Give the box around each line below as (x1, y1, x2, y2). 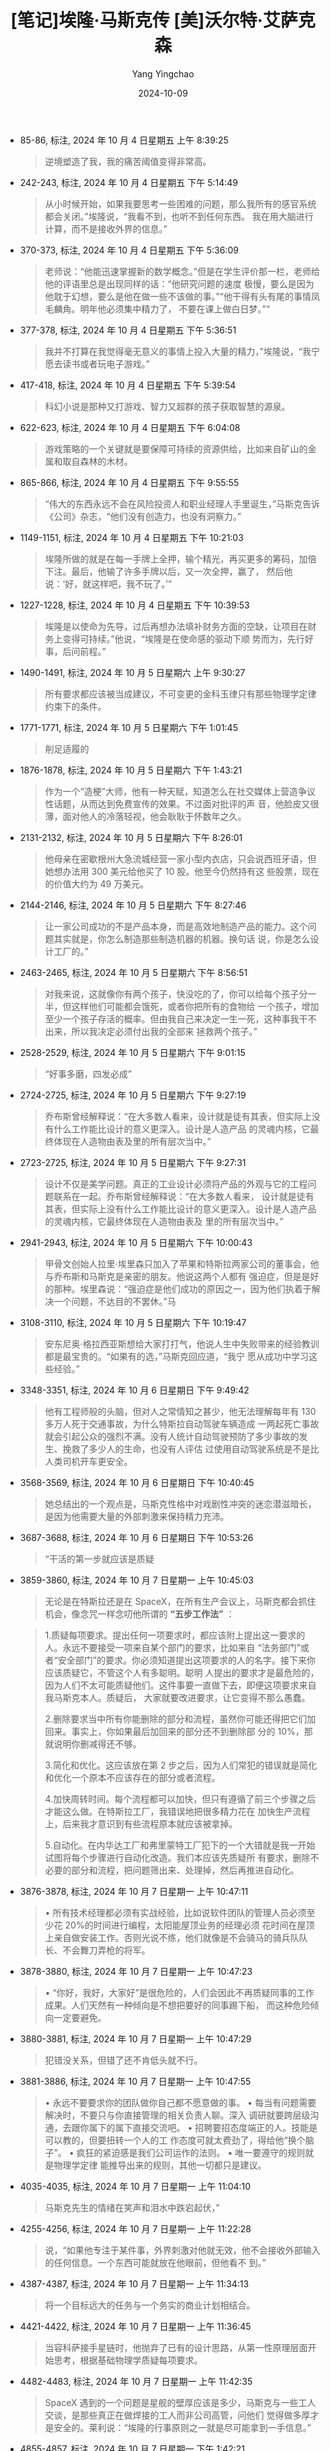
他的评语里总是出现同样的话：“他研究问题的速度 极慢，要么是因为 (44, 277, 315, 290)
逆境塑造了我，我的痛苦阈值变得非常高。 (44, 155, 212, 167)
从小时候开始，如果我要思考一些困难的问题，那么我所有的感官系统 (44, 197, 317, 210)
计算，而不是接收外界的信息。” (44, 222, 168, 235)
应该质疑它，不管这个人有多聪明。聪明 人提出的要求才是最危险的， (44, 1666, 320, 1678)
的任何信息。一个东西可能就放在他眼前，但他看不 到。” (44, 2256, 267, 2268)
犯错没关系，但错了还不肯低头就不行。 (44, 2054, 203, 2066)
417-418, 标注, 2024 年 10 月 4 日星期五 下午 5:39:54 (19, 379, 237, 391)
